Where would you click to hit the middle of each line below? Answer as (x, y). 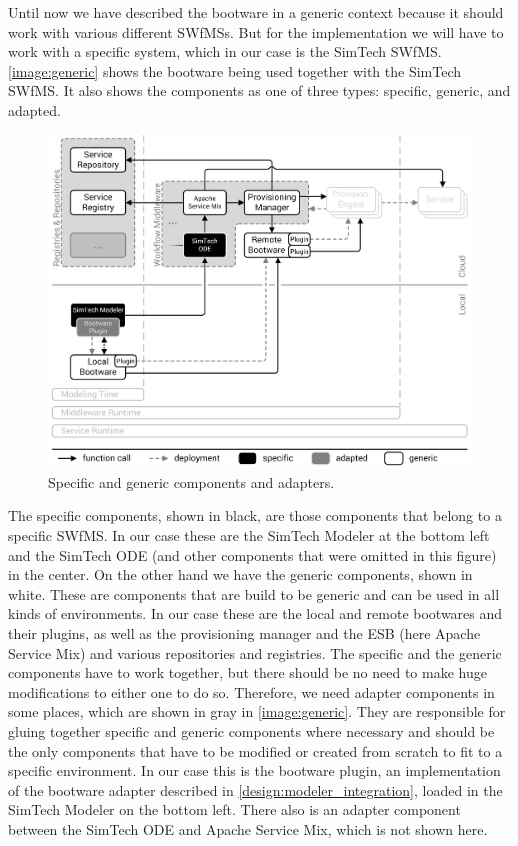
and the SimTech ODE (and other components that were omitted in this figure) (252, 554)
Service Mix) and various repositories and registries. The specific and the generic (255, 652)
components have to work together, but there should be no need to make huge (247, 672)
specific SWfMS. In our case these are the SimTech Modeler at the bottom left (249, 534)
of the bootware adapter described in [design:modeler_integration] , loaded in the (255, 789)
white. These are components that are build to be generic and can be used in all (254, 593)
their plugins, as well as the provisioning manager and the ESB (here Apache (244, 632)
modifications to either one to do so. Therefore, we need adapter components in (251, 691)
